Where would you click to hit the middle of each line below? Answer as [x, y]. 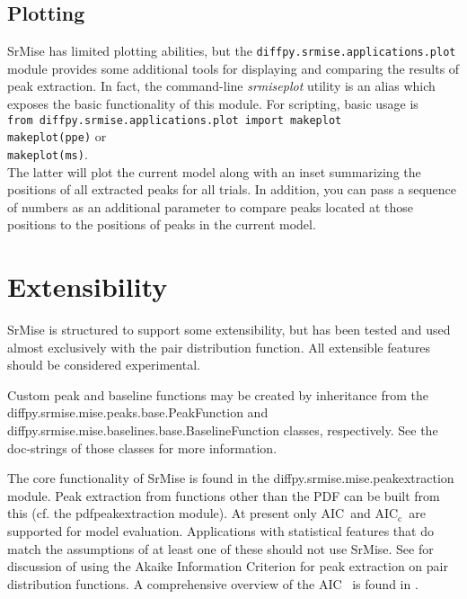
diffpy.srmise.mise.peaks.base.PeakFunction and [138, 412]
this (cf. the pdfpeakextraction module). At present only [162, 513]
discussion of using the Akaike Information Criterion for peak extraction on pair [228, 566]
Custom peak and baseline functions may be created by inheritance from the [218, 394]
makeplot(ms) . [48, 153]
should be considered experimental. [104, 365]
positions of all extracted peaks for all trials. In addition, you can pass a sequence [232, 189]
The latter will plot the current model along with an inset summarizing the [214, 171]
